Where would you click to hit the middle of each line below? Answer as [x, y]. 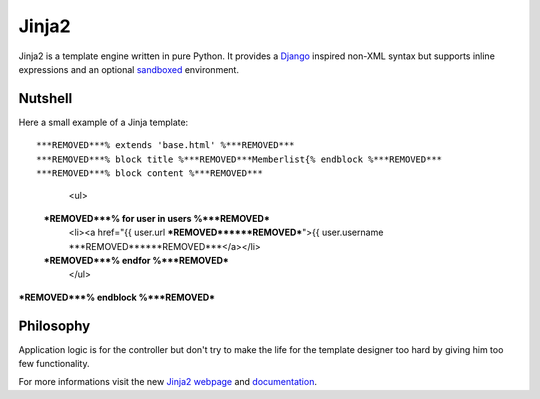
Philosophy [54, 325]
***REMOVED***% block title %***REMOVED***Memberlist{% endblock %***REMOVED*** [239, 159]
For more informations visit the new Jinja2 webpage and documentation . [167, 382]
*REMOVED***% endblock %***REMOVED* [116, 297]
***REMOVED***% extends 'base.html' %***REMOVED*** [165, 145]
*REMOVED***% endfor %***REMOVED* [136, 260]
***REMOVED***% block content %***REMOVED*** [150, 173]
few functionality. [54, 364]
